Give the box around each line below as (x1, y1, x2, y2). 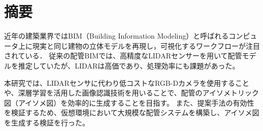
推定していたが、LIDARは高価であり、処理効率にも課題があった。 (18, 60, 240, 71)
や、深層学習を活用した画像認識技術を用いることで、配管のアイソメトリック (4, 87, 259, 98)
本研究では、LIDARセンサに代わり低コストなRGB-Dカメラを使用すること (4, 77, 250, 88)
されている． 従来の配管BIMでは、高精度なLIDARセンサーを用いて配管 (4, 50, 242, 61)
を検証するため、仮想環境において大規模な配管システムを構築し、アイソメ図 (4, 107, 259, 118)
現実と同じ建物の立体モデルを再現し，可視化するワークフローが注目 (32, 40, 260, 51)
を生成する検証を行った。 (4, 117, 89, 127)
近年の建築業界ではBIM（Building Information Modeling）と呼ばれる (4, 30, 229, 41)
